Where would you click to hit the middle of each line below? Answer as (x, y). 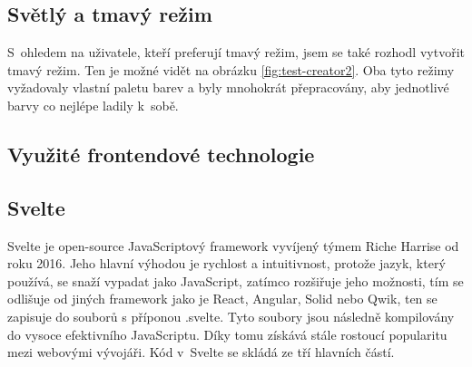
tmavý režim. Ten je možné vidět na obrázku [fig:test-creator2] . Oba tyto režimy (231, 69)
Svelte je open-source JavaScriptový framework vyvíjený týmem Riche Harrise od (233, 245)
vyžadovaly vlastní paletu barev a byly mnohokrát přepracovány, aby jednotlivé (228, 87)
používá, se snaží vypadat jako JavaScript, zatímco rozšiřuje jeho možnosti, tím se (236, 280)
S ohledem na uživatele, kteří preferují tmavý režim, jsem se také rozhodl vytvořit (236, 52)
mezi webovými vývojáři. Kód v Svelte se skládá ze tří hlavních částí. (201, 352)
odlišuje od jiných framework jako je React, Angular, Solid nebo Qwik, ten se (222, 299)
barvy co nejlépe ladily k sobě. (93, 105)
